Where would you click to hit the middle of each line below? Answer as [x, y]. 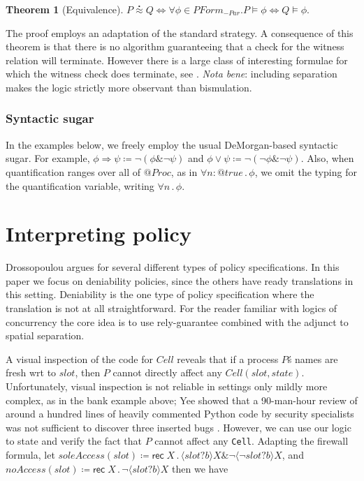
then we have [200, 468]
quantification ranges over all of [73, 171]
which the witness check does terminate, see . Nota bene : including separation [172, 74]
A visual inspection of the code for [79, 358]
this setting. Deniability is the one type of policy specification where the [160, 294]
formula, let [30, 455]
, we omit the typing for [306, 171]
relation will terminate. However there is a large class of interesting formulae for [177, 60]
